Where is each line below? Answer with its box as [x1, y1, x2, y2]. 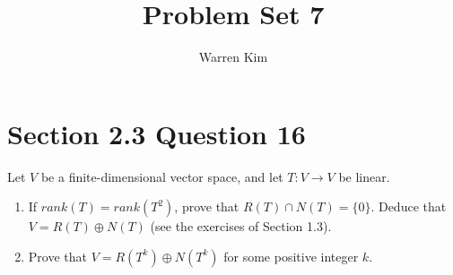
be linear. [338, 167, 390, 185]
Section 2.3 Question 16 [7, 115, 306, 151]
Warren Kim [198, 47, 268, 66]
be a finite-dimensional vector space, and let [40, 167, 283, 185]
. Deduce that [370, 197, 447, 216]
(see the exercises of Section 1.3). [150, 217, 332, 236]
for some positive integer [223, 246, 359, 265]
